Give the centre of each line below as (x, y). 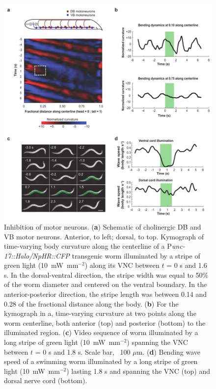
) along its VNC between (122, 265)
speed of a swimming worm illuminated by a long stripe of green (101, 361)
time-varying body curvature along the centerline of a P (88, 246)
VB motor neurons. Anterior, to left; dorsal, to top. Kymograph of (104, 236)
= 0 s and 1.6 (187, 265)
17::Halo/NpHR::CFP (37, 255)
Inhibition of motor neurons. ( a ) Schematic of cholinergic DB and (103, 226)
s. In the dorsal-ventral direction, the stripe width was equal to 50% (106, 274)
